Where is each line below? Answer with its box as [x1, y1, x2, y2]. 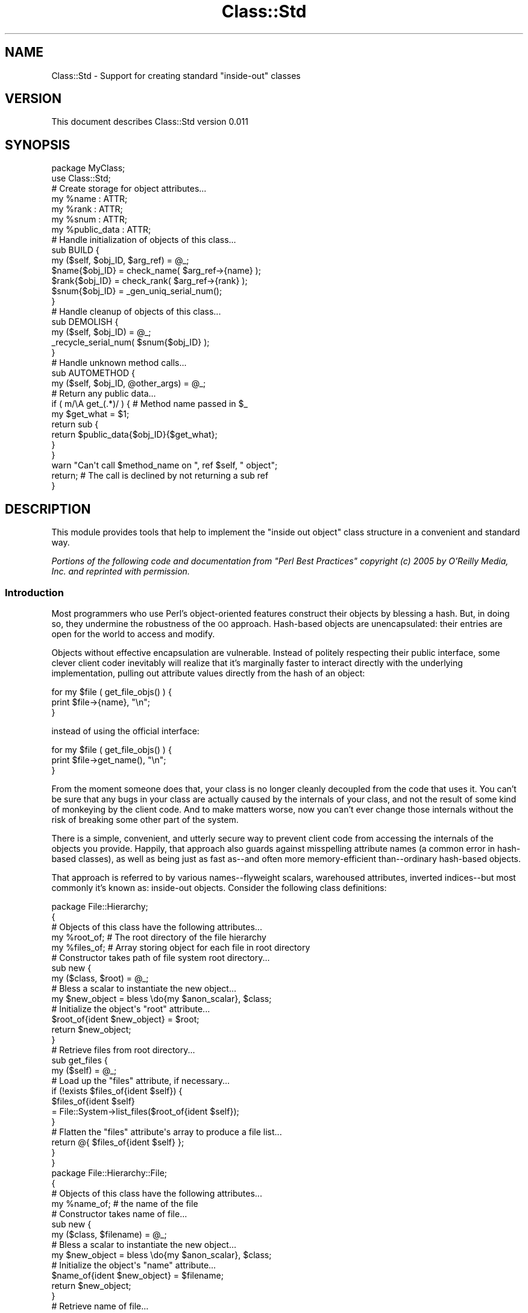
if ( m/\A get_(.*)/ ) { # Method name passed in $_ [51, 398, 248, 409]
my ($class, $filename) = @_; [51, 1229, 167, 1239]
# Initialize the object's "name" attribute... [51, 1259, 216, 1270]
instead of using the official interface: [51, 725, 200, 736]
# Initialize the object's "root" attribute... [51, 1003, 210, 1014]
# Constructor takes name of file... [51, 1208, 187, 1219]
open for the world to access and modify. [51, 628, 215, 639]
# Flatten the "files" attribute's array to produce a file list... [51, 1126, 282, 1137]
